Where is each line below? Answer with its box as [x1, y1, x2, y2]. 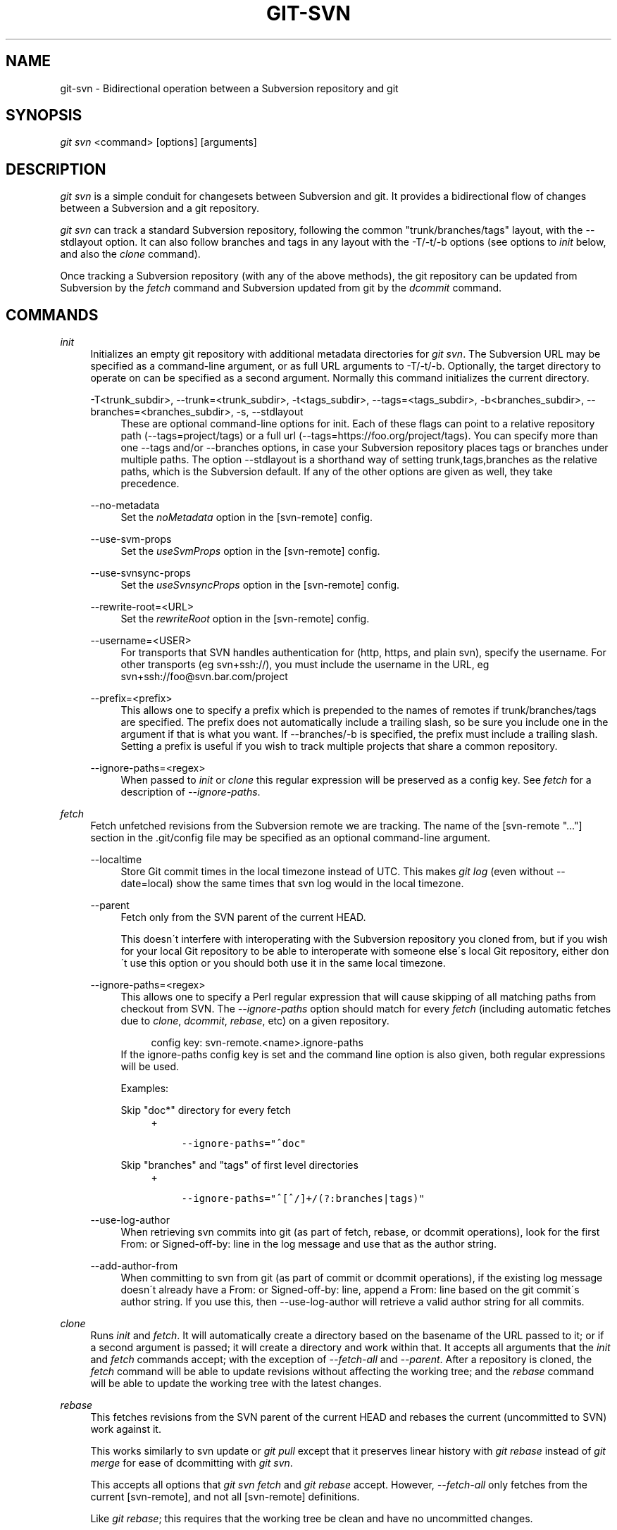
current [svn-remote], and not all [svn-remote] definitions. [90, 1491, 360, 1503]
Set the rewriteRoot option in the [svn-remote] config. [120, 613, 370, 625]
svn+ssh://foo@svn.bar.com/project [120, 670, 288, 683]
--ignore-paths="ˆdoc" [181, 1138, 306, 1150]
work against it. [90, 1423, 161, 1436]
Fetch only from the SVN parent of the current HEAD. [120, 911, 366, 924]
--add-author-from [90, 1260, 178, 1272]
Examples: [120, 1082, 169, 1095]
